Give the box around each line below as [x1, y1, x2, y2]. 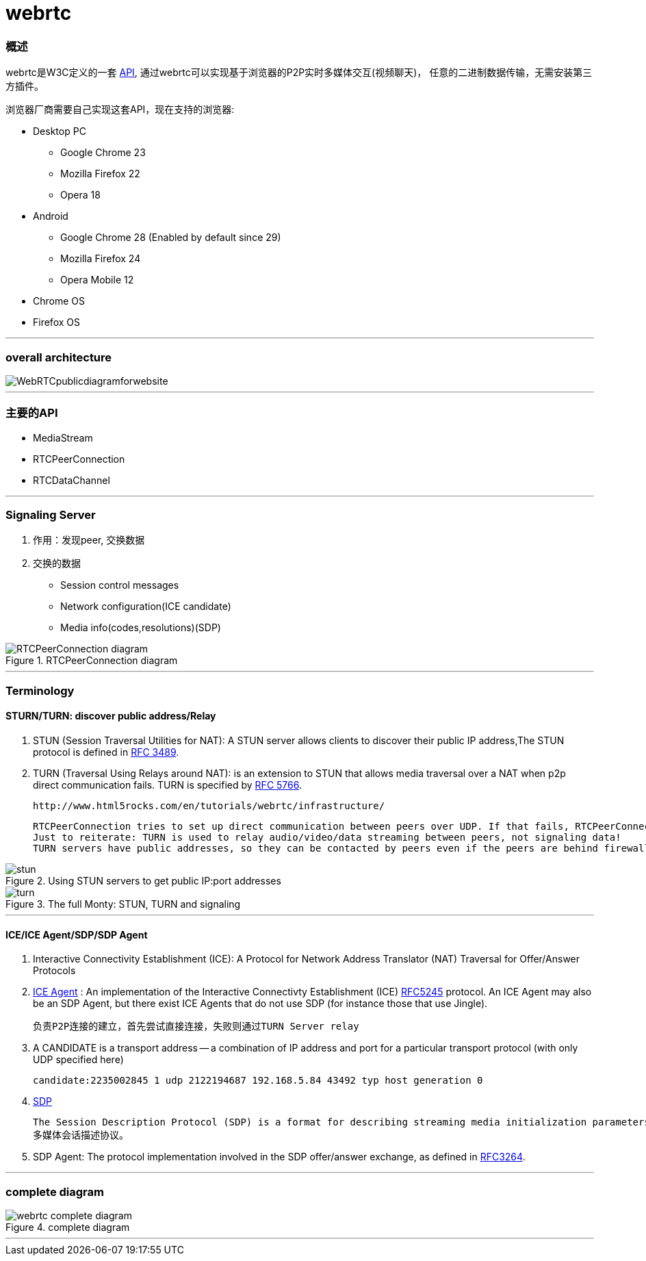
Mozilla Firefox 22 [60, 168, 140, 180]
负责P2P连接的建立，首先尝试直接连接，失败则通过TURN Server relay [33, 1021, 359, 1032]
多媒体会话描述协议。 [33, 1130, 129, 1141]
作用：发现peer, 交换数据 [33, 534, 145, 546]
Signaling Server [5, 508, 96, 522]
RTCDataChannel [33, 474, 110, 486]
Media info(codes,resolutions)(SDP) [60, 622, 221, 634]
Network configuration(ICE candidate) [60, 600, 231, 613]
